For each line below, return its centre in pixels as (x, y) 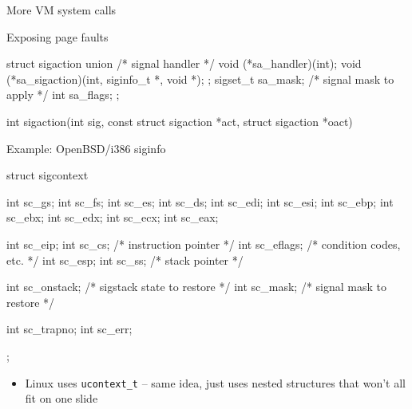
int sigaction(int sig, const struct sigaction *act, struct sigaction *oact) (180, 121)
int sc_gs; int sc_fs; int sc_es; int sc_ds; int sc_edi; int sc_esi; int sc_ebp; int (200, 201)
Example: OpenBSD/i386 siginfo (86, 148)
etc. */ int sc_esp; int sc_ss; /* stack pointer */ (125, 260)
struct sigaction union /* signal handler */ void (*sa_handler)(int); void (184, 63)
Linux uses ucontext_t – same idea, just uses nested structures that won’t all (215, 382)
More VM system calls (61, 10)
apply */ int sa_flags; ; (63, 94)
